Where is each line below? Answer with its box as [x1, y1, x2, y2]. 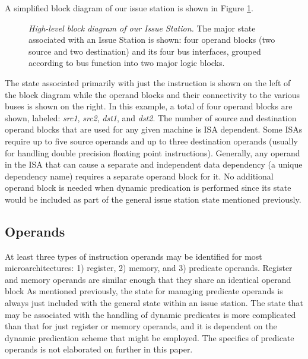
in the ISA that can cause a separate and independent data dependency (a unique [5, 158, 303, 171]
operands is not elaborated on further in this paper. [5, 343, 193, 355]
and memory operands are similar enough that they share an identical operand [5, 273, 291, 285]
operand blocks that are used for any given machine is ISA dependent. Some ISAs [5, 123, 303, 136]
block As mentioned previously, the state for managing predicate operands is [5, 285, 283, 297]
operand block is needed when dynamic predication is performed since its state [5, 181, 291, 194]
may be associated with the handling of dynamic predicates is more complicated [5, 308, 296, 320]
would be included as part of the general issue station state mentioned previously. [5, 193, 301, 205]
